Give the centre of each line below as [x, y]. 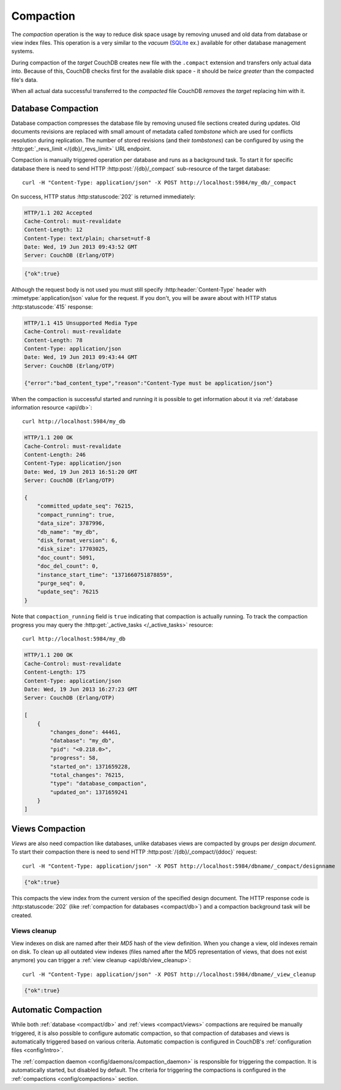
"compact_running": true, [76, 515]
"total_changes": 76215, [87, 775]
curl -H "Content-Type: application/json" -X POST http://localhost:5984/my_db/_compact [159, 183]
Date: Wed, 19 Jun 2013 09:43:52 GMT [81, 247]
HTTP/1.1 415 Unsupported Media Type [81, 323]
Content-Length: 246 [55, 455]
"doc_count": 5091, [66, 558]
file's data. [24, 80]
